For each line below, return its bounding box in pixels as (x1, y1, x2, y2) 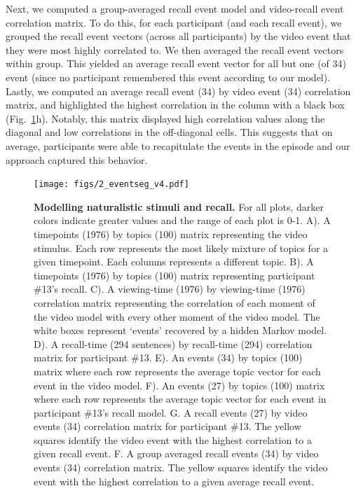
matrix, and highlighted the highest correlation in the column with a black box (6, 97, 345, 112)
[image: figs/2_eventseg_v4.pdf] (34, 179, 189, 190)
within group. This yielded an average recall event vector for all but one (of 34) (6, 56, 346, 71)
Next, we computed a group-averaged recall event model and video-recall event (6, 1, 344, 15)
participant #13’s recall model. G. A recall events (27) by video (34, 405, 308, 419)
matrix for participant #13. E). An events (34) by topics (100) (34, 350, 303, 365)
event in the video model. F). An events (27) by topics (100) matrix (34, 377, 325, 392)
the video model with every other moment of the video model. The (34, 309, 320, 324)
